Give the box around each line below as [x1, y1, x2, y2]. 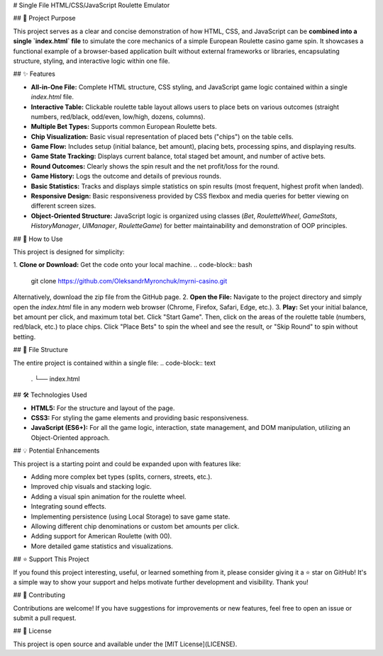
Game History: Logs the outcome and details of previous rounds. [30, 172, 222, 181]
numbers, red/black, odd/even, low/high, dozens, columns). [30, 112, 206, 120]
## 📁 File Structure [13, 346, 69, 354]
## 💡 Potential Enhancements [13, 446, 100, 455]
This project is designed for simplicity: [13, 247, 125, 256]
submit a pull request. [13, 613, 77, 623]
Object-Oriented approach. [30, 433, 110, 442]
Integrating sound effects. [30, 502, 106, 511]
